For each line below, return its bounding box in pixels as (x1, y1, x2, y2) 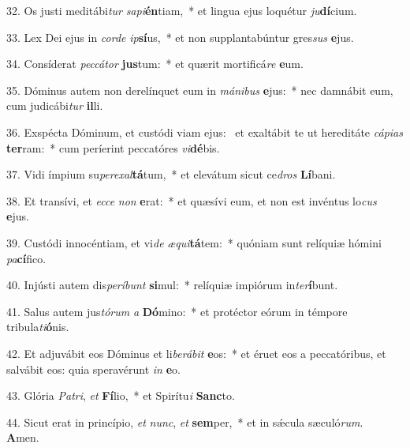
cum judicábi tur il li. (6, 97, 103, 114)
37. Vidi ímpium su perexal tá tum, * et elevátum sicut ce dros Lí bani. (6, 166, 336, 183)
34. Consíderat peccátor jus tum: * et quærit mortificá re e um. (6, 55, 304, 72)
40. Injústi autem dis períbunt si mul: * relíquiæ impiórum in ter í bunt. (6, 277, 338, 293)
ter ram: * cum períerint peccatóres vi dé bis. (6, 139, 220, 156)
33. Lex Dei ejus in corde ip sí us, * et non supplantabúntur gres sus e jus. (6, 28, 354, 45)
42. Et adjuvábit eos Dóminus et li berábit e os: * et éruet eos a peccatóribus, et (6, 344, 386, 361)
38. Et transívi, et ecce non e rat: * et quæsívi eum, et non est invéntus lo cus (6, 192, 377, 209)
